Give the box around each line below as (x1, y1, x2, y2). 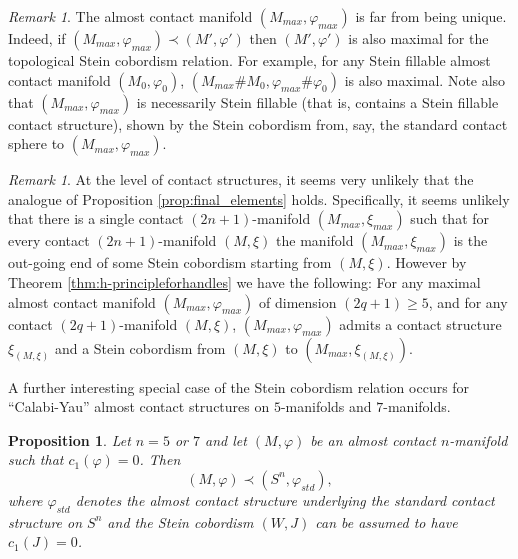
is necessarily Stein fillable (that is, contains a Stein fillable (136, 91, 499, 112)
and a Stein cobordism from (54, 337, 226, 358)
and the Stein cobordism (107, 511, 254, 532)
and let (204, 429, 247, 450)
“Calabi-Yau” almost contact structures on (8, 396, 270, 417)
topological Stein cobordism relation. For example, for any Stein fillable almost (8, 50, 491, 70)
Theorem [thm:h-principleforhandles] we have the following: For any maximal (8, 271, 481, 292)
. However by (386, 252, 467, 273)
